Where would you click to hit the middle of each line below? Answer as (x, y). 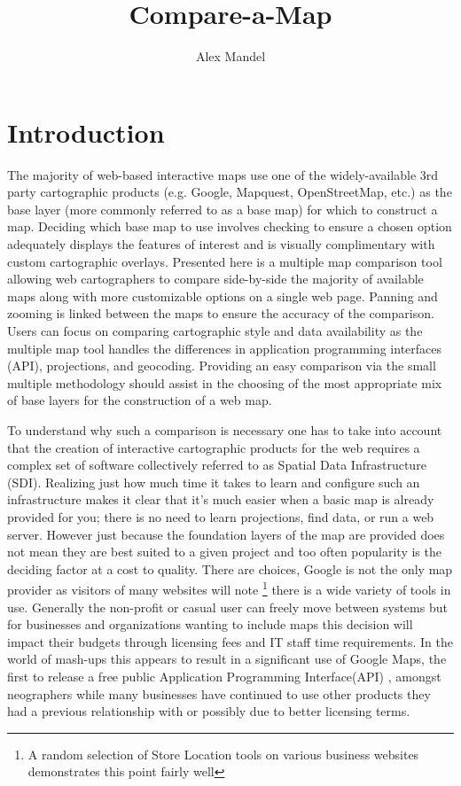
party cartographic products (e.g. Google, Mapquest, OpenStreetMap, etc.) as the (230, 192)
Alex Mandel (230, 56)
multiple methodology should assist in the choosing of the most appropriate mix (225, 382)
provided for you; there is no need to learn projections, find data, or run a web (221, 516)
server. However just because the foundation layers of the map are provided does (226, 534)
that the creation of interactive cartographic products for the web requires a (214, 447)
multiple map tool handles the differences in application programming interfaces (225, 348)
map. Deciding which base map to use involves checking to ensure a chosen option (230, 226)
